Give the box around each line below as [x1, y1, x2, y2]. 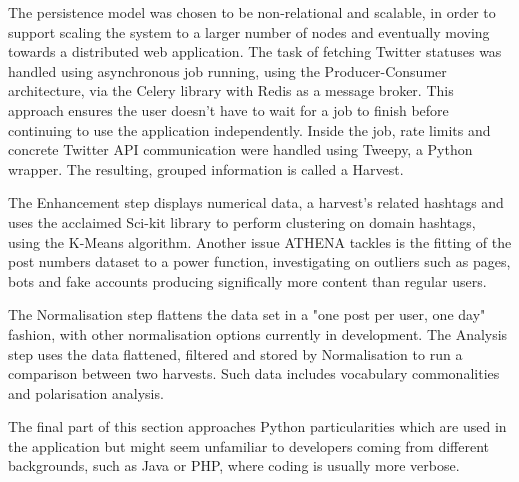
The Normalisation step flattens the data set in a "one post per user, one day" [8, 304, 486, 325]
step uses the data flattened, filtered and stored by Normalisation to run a [8, 343, 463, 364]
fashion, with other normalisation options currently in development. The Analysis [8, 323, 508, 344]
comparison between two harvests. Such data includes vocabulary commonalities [8, 363, 500, 384]
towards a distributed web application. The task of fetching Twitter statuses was [8, 41, 502, 62]
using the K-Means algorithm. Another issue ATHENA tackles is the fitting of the [8, 231, 512, 252]
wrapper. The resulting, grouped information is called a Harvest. [8, 158, 404, 179]
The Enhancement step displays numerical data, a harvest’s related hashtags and [8, 192, 504, 213]
